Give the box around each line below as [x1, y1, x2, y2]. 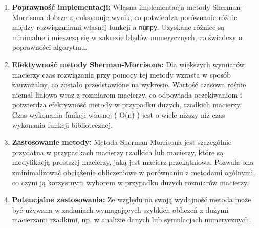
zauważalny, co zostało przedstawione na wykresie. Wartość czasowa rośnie [12, 79, 246, 90]
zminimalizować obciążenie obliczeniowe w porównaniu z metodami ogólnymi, [12, 166, 255, 177]
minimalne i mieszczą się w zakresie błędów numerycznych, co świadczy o [12, 31, 242, 42]
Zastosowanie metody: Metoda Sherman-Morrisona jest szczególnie [12, 137, 232, 147]
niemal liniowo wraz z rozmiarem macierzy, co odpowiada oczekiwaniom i [12, 89, 242, 100]
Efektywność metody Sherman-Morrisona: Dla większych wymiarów [12, 59, 245, 70]
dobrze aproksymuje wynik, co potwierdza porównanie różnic [46, 11, 238, 22]
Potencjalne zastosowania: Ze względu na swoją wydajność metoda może [12, 194, 251, 205]
